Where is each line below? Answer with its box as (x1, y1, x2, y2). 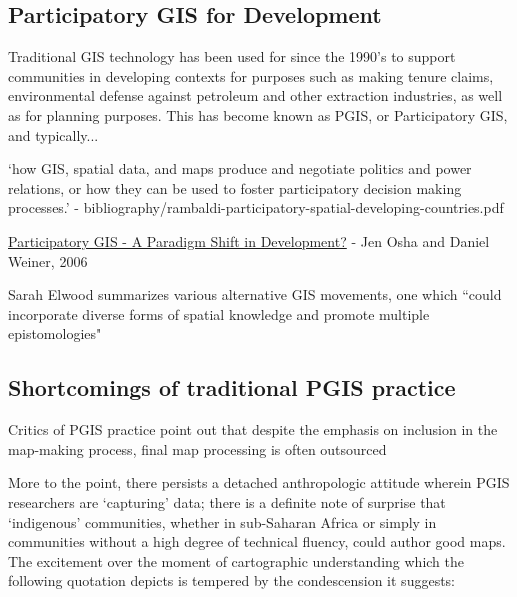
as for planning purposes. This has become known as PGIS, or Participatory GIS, (8, 104, 508, 125)
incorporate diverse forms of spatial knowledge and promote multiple (8, 303, 430, 324)
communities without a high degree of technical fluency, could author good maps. (8, 531, 506, 552)
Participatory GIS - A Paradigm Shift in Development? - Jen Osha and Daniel (8, 230, 490, 251)
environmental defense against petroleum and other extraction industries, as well (8, 85, 503, 106)
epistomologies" (8, 323, 102, 344)
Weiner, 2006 (8, 250, 88, 271)
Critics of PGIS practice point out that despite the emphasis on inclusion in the (8, 419, 498, 440)
